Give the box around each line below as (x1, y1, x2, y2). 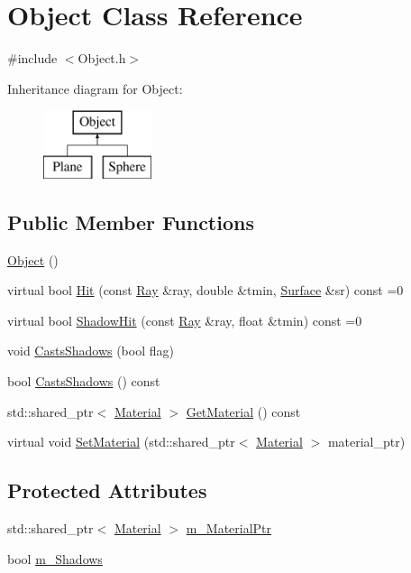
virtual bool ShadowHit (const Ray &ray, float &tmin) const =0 (7, 310, 362, 329)
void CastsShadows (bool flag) (7, 341, 174, 360)
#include (7, 49, 58, 68)
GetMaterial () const (186, 402, 301, 421)
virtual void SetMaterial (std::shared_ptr (7, 432, 235, 451)
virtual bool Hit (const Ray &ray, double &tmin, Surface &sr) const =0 (7, 281, 404, 300)
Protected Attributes (7, 476, 207, 504)
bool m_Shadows (7, 549, 103, 568)
